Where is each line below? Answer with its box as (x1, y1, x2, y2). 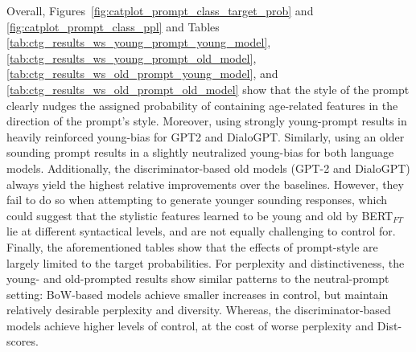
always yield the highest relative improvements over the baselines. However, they (6, 175, 404, 192)
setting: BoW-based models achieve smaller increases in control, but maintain (6, 285, 389, 302)
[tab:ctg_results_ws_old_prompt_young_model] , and (6, 65, 278, 82)
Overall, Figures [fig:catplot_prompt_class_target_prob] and (6, 2, 314, 18)
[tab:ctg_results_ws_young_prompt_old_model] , (6, 49, 257, 66)
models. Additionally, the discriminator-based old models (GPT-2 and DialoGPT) (6, 159, 410, 176)
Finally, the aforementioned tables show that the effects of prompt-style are (6, 238, 378, 255)
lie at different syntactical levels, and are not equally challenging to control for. (6, 223, 396, 239)
